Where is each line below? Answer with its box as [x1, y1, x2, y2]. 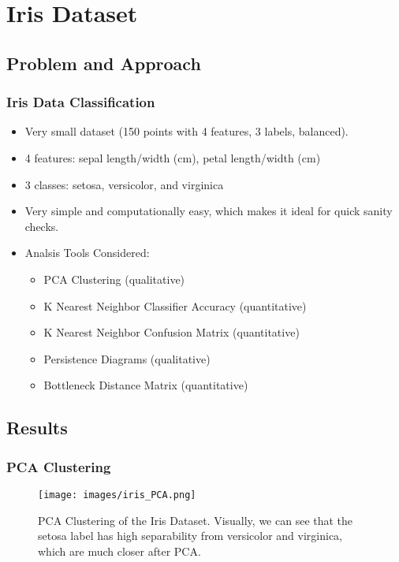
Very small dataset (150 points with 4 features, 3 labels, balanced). [24, 123, 349, 140]
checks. [24, 218, 59, 234]
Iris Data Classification [6, 92, 155, 112]
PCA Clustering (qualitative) [43, 270, 185, 287]
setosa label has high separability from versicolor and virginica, [38, 527, 342, 544]
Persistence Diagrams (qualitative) [43, 350, 211, 367]
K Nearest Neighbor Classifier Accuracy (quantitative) [43, 297, 307, 314]
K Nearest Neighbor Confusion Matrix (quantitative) [43, 324, 300, 341]
